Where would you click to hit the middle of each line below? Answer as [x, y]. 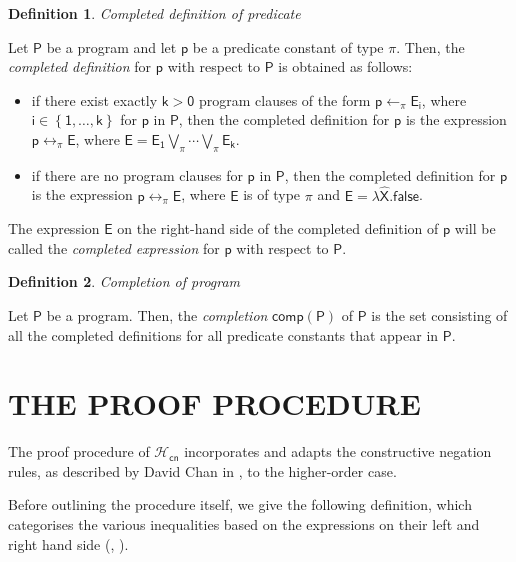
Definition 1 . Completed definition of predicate [154, 13]
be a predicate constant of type [288, 46]
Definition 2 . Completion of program [124, 281]
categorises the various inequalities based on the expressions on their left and [244, 524]
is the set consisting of [439, 314]
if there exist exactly [94, 99]
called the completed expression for [114, 247]
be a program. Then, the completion [157, 314]
